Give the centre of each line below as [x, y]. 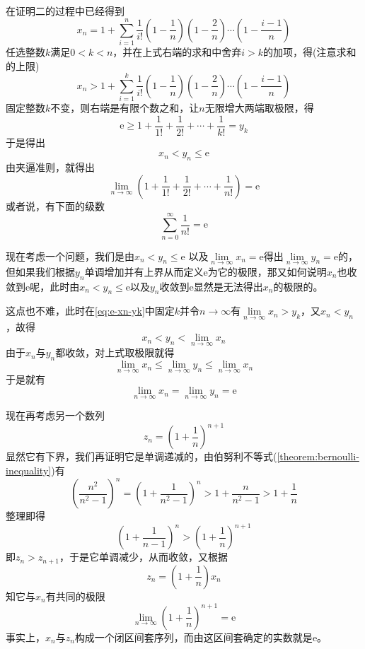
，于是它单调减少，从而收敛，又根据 [144, 557]
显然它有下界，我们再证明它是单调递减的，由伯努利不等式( [141, 456]
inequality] [29, 470]
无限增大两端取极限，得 [259, 108]
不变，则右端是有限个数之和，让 [125, 108]
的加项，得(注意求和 [310, 51]
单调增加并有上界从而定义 [144, 271]
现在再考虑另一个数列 [55, 415]
